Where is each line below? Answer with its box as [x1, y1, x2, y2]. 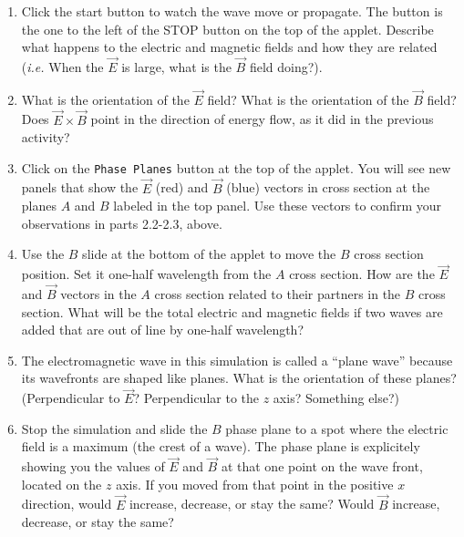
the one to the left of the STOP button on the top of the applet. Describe [21, 19, 434, 38]
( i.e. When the [21, 57, 104, 76]
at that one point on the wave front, [221, 457, 423, 476]
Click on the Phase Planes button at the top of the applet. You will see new [21, 158, 451, 177]
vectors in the [60, 284, 137, 304]
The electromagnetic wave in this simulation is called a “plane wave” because [21, 350, 453, 369]
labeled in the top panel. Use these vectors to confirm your [113, 196, 442, 215]
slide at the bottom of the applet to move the [82, 244, 336, 263]
